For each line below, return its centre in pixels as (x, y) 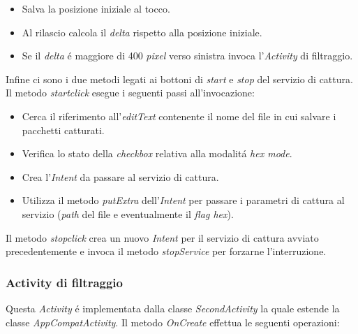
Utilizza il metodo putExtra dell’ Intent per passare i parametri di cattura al (183, 200)
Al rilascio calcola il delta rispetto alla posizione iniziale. (142, 32)
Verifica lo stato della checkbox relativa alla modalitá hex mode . (157, 153)
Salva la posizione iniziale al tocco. (96, 8)
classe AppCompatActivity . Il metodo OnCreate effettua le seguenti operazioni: (173, 322)
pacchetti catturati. (63, 130)
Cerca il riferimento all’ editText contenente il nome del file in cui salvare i (179, 116)
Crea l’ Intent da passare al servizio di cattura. (120, 176)
